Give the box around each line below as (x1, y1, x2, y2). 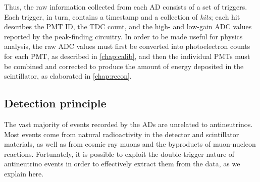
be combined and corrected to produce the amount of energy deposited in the (4, 60, 244, 71)
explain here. (4, 168, 44, 178)
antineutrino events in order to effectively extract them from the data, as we (4, 158, 240, 169)
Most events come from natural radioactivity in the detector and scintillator (4, 129, 239, 139)
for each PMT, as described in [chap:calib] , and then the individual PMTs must (4, 50, 250, 61)
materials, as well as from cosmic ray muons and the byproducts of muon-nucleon (4, 139, 256, 149)
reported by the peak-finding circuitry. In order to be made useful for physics (4, 31, 243, 41)
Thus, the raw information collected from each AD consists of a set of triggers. (4, 2, 247, 12)
